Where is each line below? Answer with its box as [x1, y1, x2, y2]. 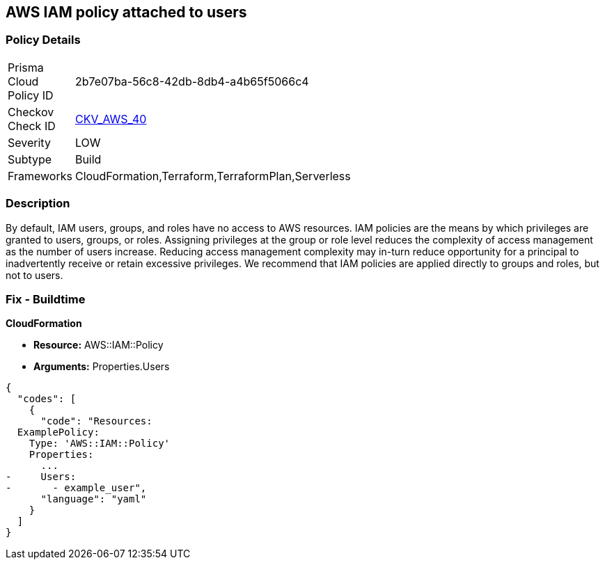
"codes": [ [17, 393, 77, 405]
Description [6, 196, 70, 211]
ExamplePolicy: [17, 427, 100, 438]
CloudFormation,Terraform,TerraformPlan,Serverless [74, 168, 351, 183]
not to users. [6, 269, 63, 281]
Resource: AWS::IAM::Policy [33, 339, 164, 351]
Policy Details [6, 33, 81, 47]
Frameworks [8, 168, 72, 183]
